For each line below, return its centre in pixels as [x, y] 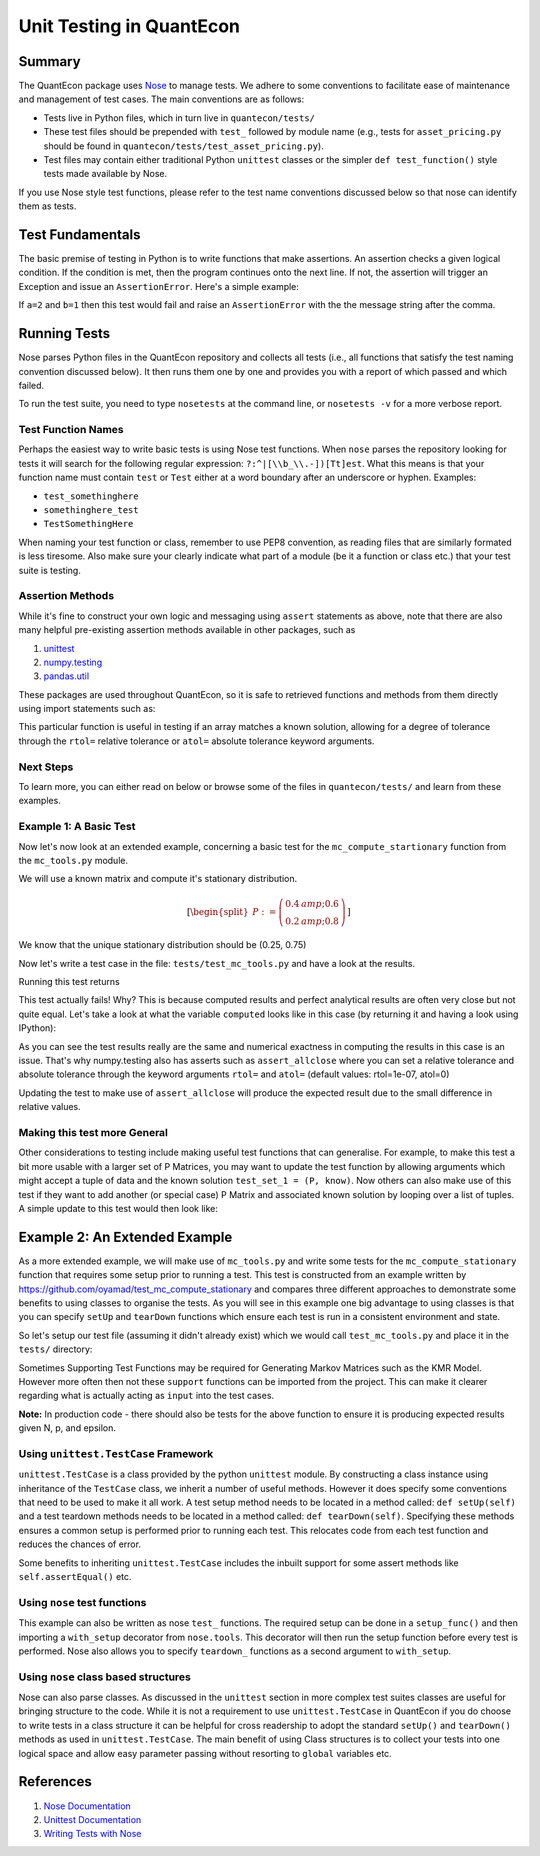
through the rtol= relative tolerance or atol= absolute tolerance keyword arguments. [196, 741]
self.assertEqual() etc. [75, 1576]
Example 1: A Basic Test [77, 827]
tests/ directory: [55, 1349]
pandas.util [66, 676]
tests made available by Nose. [105, 174]
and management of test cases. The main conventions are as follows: [161, 99]
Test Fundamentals [79, 234]
